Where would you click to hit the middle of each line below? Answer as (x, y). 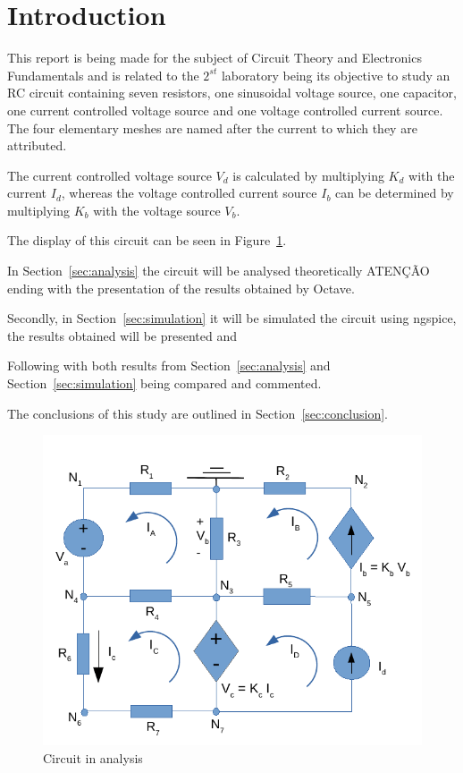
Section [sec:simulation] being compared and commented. (164, 383)
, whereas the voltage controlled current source (189, 193)
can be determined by (395, 193)
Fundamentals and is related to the (103, 75)
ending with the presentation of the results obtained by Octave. (181, 288)
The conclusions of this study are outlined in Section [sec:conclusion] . (198, 413)
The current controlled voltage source (109, 175)
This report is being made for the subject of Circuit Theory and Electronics (215, 58)
